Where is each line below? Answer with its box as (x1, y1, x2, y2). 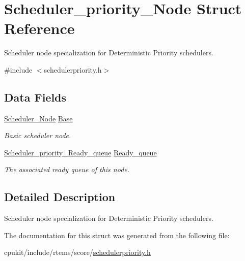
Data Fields (4, 89, 67, 105)
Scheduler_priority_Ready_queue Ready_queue (4, 147, 157, 157)
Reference (4, 18, 75, 39)
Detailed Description (4, 189, 116, 205)
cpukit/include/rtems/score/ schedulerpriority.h (4, 247, 151, 257)
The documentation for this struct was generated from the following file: (4, 230, 230, 240)
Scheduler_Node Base (4, 113, 73, 123)
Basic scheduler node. (4, 130, 71, 141)
